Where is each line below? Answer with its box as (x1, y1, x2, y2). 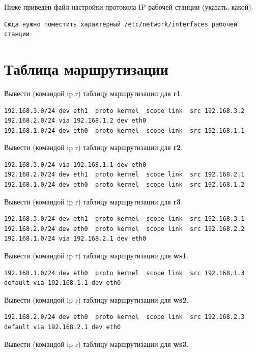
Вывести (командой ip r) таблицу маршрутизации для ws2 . (4, 294, 189, 305)
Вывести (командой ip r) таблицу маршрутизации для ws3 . (4, 338, 189, 349)
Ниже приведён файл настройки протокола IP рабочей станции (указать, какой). (4, 2, 253, 12)
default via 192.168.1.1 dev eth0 (4, 279, 121, 287)
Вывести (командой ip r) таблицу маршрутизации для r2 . (4, 142, 183, 153)
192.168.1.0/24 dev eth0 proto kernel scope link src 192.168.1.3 (4, 269, 245, 277)
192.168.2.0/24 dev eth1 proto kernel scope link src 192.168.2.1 (4, 171, 245, 179)
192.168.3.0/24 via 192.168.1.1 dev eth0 (4, 161, 147, 168)
